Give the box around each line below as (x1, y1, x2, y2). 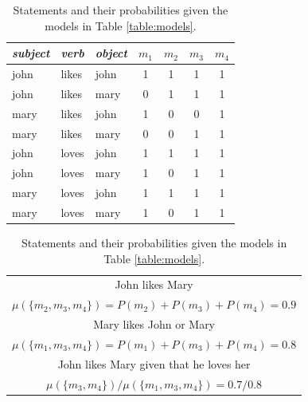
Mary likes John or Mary (93, 316, 216, 333)
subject (12, 45, 50, 61)
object (95, 45, 127, 61)
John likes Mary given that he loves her (57, 355, 251, 372)
